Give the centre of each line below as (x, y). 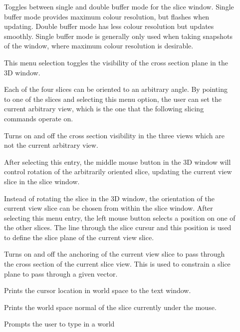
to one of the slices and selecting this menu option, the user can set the (113, 99)
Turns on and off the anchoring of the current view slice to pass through (115, 254)
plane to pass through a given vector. (61, 273)
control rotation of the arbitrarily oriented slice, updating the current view (118, 171)
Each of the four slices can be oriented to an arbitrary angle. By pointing (116, 89)
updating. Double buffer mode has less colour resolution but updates (109, 26)
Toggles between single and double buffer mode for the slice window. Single (119, 6)
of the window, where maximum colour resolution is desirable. (99, 46)
